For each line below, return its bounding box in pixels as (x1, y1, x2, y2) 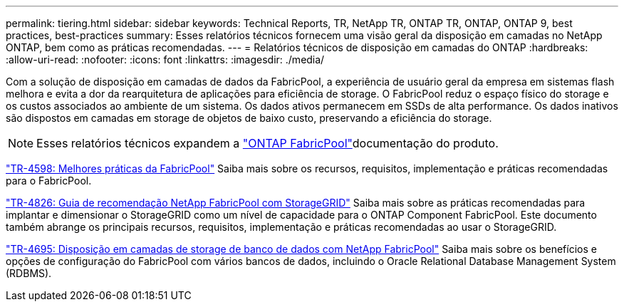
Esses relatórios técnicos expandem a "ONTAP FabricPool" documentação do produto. (36, 136, 499, 150)
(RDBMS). (6, 267, 52, 279)
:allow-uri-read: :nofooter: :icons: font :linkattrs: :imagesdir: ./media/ (6, 53, 325, 66)
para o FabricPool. (6, 175, 92, 187)
